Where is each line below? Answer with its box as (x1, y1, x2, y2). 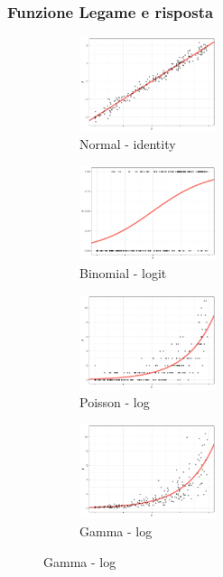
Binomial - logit (79, 264, 167, 283)
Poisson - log (79, 393, 150, 412)
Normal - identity (79, 135, 176, 154)
